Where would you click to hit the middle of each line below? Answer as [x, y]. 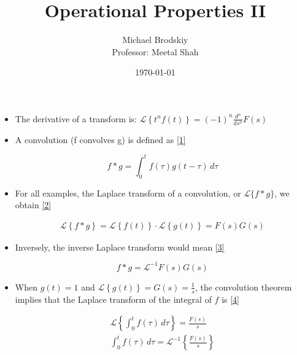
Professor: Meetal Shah [155, 51]
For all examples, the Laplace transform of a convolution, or [128, 193]
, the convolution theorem [243, 287]
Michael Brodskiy [155, 40]
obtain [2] [33, 205]
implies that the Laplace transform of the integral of [113, 299]
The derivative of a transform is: [76, 118]
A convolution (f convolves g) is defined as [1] [100, 139]
